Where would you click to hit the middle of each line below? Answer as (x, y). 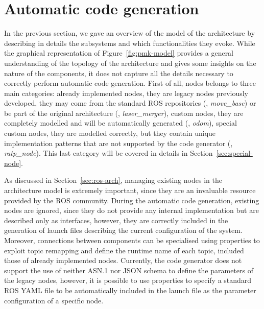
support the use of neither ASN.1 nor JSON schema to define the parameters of (129, 270)
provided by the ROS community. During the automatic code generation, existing (132, 200)
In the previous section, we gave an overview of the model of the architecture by (130, 33)
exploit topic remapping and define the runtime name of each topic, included (124, 250)
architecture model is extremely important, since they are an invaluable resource (130, 190)
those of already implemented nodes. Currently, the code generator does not (123, 260)
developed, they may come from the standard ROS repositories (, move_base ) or (130, 103)
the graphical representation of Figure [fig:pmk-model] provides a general (119, 53)
